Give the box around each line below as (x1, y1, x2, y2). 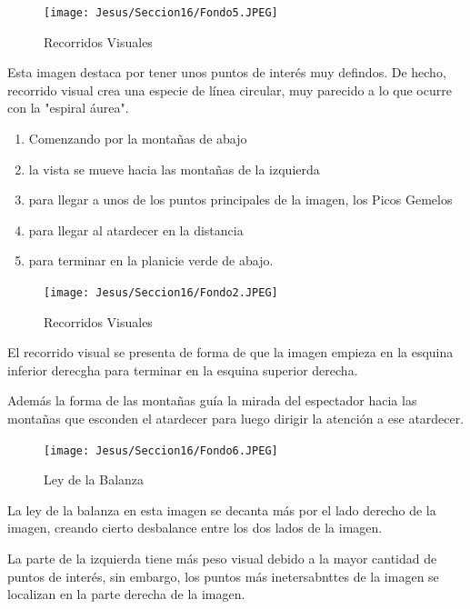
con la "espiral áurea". (7, 98, 129, 117)
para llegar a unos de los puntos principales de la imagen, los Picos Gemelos (28, 190, 453, 209)
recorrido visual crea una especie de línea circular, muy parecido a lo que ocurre (7, 80, 452, 99)
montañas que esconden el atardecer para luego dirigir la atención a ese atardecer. (7, 409, 465, 428)
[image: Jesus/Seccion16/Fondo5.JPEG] (44, 6, 278, 19)
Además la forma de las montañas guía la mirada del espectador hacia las (7, 391, 417, 410)
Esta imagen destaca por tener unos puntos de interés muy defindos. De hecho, (7, 63, 446, 82)
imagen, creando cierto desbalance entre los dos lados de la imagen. (7, 518, 383, 537)
